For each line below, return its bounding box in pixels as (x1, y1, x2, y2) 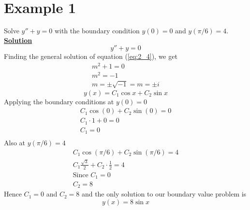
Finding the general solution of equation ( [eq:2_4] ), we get (4, 51, 177, 61)
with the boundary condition (54, 26, 140, 36)
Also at (4, 138, 26, 148)
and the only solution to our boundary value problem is (81, 189, 247, 199)
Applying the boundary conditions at (4, 96, 114, 106)
